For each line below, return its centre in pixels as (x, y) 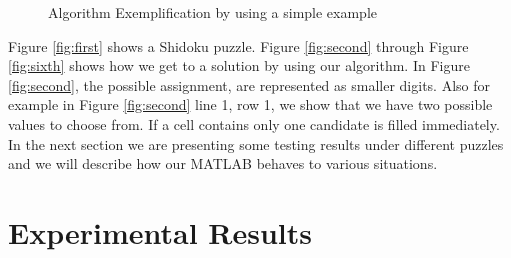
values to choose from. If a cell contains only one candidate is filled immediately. (254, 123)
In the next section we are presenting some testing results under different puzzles (256, 143)
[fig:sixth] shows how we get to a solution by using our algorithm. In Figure (239, 65)
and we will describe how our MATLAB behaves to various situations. (223, 163)
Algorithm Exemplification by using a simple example (213, 12)
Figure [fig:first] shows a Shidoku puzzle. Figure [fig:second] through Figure (238, 45)
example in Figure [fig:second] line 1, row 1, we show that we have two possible (250, 104)
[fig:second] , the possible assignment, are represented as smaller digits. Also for (249, 84)
